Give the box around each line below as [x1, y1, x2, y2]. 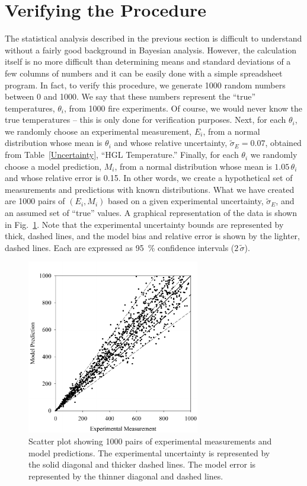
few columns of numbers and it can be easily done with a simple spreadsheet [5, 66, 283, 79]
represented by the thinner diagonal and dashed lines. [28, 469, 223, 482]
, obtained [265, 136, 302, 149]
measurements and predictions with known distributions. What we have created [5, 183, 295, 195]
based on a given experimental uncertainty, [107, 195, 264, 207]
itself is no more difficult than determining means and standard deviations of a [5, 55, 291, 68]
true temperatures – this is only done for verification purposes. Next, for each [5, 113, 286, 126]
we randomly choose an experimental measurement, [5, 125, 192, 137]
